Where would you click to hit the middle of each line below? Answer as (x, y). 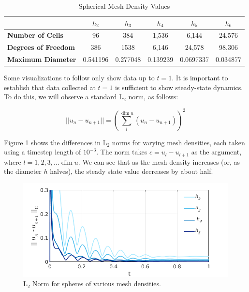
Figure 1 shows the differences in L (56, 142)
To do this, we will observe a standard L (64, 97)
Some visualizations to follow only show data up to (79, 78)
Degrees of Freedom (41, 47)
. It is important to (200, 78)
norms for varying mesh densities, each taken (178, 142)
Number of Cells (35, 35)
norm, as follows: (153, 97)
